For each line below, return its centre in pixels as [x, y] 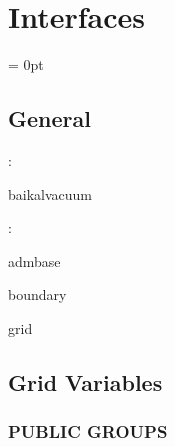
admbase [34, 260]
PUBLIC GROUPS [88, 431]
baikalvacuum [50, 193]
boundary [37, 294]
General [49, 118]
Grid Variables [85, 381]
